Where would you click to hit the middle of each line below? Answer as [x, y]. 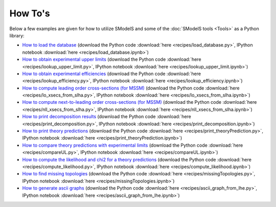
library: [17, 35]
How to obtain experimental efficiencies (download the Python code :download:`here [112, 74]
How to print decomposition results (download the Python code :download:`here [107, 117]
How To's [30, 13]
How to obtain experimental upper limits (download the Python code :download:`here [112, 59]
